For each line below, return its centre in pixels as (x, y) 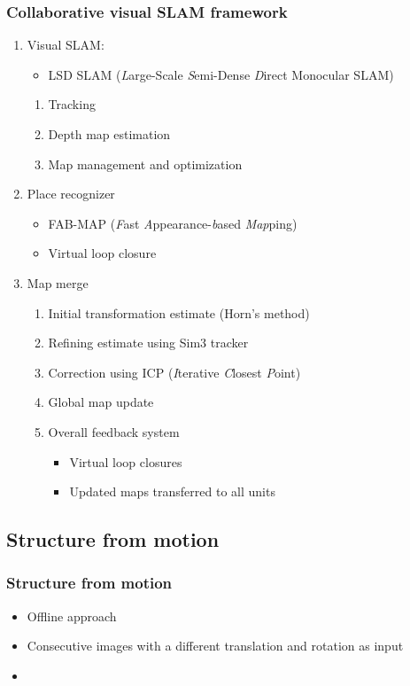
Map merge (58, 282)
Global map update (101, 402)
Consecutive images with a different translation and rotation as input (215, 646)
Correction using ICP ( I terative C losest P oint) (174, 372)
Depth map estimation (109, 134)
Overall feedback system (114, 431)
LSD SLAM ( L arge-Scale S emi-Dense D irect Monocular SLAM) (221, 74)
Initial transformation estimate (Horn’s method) (179, 312)
